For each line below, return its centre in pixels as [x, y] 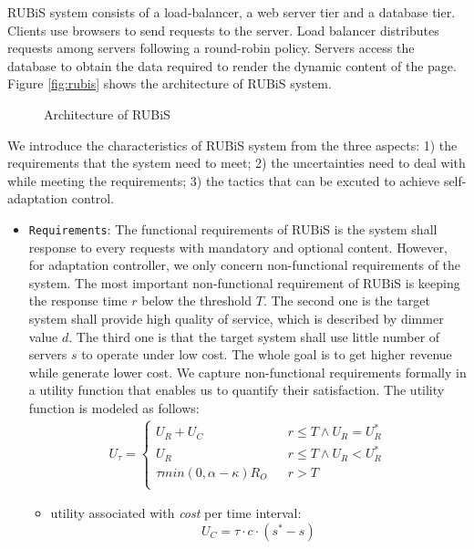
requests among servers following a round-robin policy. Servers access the [211, 48]
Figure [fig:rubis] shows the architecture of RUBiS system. [170, 83]
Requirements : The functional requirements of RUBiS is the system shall [233, 228]
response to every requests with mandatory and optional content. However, [238, 247]
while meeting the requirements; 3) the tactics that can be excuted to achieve [224, 180]
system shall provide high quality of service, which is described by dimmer [236, 318]
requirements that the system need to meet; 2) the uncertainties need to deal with [237, 163]
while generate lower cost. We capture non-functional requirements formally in [247, 372]
